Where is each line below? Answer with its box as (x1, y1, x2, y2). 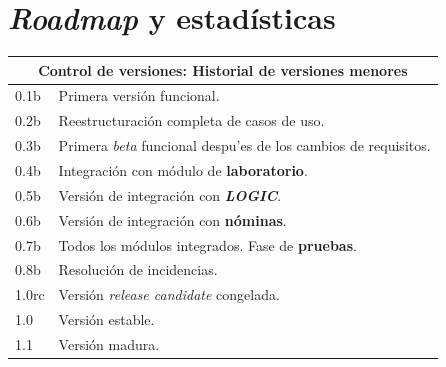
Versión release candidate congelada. (58, 284, 280, 305)
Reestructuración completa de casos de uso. (58, 110, 325, 131)
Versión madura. (58, 333, 160, 354)
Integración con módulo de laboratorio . (58, 160, 308, 180)
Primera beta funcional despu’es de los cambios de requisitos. (58, 135, 431, 156)
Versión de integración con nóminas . (58, 209, 287, 230)
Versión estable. (58, 309, 155, 330)
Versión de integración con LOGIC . (58, 184, 282, 205)
